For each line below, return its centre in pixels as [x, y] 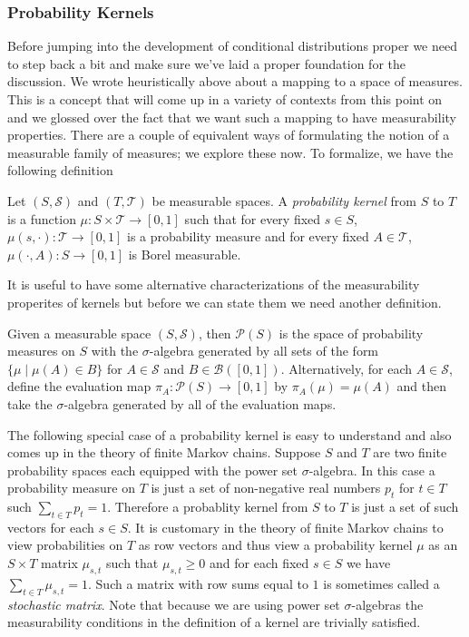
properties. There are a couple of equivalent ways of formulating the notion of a [229, 135]
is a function [42, 218]
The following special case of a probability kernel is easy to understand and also [230, 434]
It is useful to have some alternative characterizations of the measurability [214, 284]
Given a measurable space [79, 333]
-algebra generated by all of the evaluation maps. [200, 403]
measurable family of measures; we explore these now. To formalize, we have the [230, 152]
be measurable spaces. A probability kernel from [284, 200]
